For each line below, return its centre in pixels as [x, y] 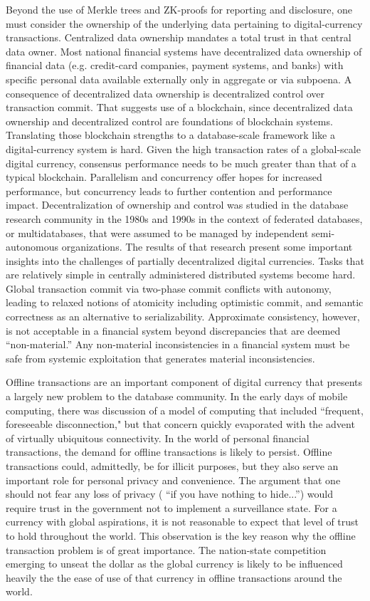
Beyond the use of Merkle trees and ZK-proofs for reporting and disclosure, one [179, 9]
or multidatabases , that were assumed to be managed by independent [157, 232]
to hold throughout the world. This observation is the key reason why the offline [181, 535]
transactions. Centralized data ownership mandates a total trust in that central [179, 37]
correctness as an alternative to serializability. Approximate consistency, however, [183, 317]
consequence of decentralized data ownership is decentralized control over [165, 93]
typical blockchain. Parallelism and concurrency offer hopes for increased [164, 177]
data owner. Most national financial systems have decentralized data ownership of [184, 51]
